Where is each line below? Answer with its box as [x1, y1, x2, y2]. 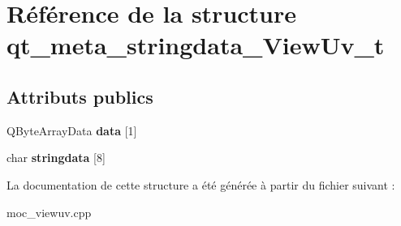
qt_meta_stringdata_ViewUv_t [6, 28, 385, 62]
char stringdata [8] [6, 149, 106, 166]
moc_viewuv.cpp [6, 203, 92, 220]
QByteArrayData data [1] [6, 122, 137, 139]
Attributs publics [6, 83, 153, 109]
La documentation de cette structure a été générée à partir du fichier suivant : [6, 176, 395, 193]
